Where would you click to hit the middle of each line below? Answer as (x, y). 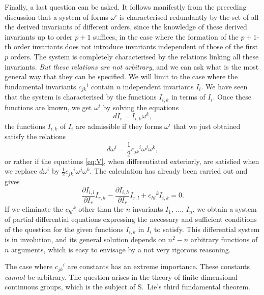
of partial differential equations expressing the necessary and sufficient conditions (131, 219)
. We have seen (224, 86)
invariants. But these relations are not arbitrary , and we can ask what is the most (132, 66)
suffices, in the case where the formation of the (166, 36)
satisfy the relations (35, 136)
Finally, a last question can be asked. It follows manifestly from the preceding (126, 7)
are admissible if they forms (119, 126)
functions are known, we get (48, 107)
